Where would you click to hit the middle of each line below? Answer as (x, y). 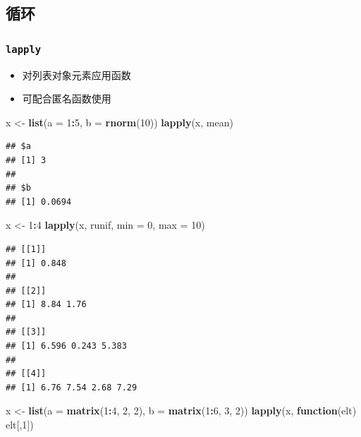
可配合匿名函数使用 (67, 98)
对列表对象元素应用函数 (77, 74)
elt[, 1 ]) (20, 425)
